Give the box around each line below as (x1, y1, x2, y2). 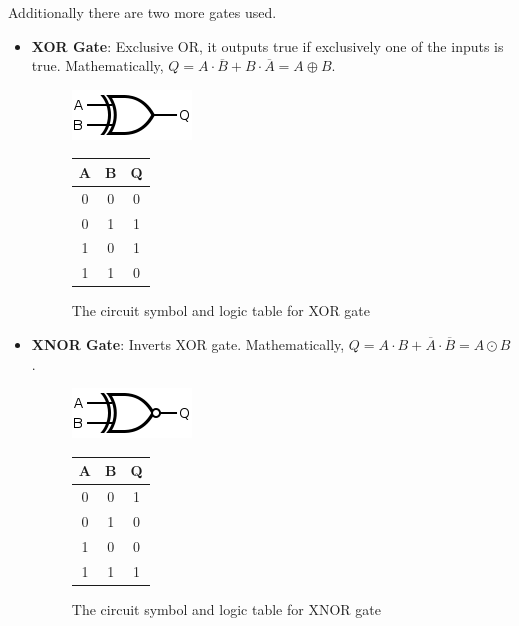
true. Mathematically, (31, 55, 164, 76)
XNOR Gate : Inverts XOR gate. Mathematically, (31, 333, 345, 354)
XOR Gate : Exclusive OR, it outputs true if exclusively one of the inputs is (31, 35, 504, 56)
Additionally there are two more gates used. (8, 2, 277, 22)
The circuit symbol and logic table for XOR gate (71, 300, 371, 321)
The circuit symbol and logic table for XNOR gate (71, 598, 381, 619)
